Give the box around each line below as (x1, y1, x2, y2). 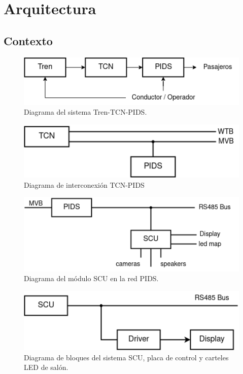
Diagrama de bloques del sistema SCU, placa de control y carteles (24, 352, 229, 362)
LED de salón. (24, 362, 68, 372)
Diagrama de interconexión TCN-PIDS (24, 179, 145, 190)
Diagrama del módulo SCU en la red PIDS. (24, 273, 159, 284)
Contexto (4, 32, 53, 48)
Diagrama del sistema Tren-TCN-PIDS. (24, 107, 147, 117)
